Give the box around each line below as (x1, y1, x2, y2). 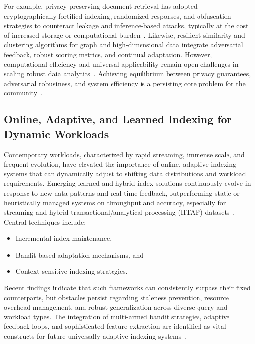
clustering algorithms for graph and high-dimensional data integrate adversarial (4, 39, 243, 50)
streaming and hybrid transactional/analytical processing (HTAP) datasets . (4, 207, 235, 217)
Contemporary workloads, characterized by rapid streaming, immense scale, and (4, 149, 245, 159)
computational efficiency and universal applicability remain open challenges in (4, 58, 239, 69)
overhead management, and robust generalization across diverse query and (4, 302, 227, 312)
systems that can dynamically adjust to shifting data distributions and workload (4, 168, 246, 178)
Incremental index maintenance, (15, 233, 112, 243)
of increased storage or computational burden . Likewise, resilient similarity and (4, 29, 245, 40)
